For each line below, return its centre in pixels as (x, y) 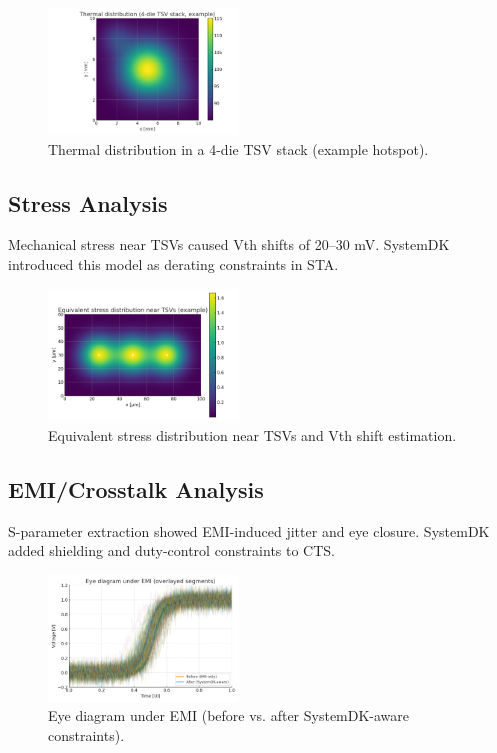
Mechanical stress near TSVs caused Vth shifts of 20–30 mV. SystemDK (229, 244)
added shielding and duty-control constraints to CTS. (172, 550)
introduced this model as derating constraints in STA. (173, 264)
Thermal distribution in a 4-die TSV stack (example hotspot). (238, 148)
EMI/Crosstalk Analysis (136, 488)
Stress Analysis (88, 202)
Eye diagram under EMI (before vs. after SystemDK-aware (229, 715)
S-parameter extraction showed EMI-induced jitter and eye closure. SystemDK (249, 530)
